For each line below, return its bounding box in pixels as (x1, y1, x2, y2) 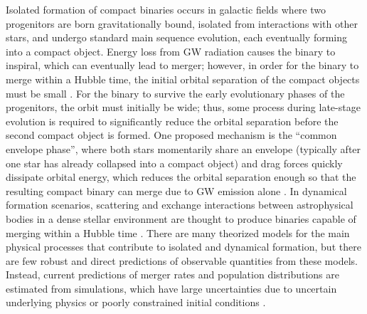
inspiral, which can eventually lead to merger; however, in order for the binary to (6, 58, 359, 73)
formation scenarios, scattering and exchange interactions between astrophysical (6, 197, 353, 212)
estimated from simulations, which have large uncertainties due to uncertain (6, 281, 337, 295)
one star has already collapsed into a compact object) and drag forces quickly (6, 155, 343, 170)
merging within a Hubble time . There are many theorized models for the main (6, 225, 350, 240)
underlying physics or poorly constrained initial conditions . (6, 295, 266, 310)
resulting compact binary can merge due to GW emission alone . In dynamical (6, 183, 347, 198)
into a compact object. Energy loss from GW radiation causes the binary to (6, 43, 336, 58)
